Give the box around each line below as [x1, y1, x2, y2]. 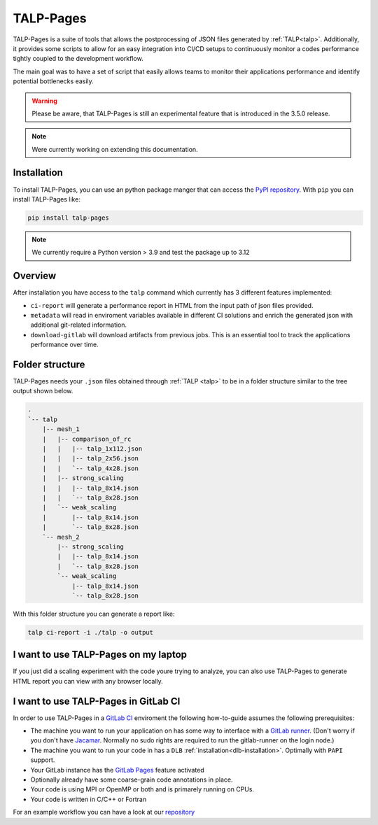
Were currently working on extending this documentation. [31, 145, 199, 153]
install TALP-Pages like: [13, 195, 80, 203]
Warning [31, 97, 57, 105]
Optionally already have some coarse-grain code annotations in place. [30, 775, 234, 784]
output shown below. [13, 387, 73, 395]
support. [30, 756, 55, 764]
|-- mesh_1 [42, 425, 80, 433]
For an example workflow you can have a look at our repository [13, 808, 195, 817]
